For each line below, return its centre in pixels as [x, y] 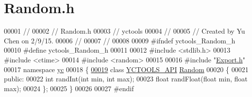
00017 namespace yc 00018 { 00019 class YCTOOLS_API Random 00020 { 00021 [126, 69]
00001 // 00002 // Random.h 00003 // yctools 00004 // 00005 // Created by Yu [125, 31]
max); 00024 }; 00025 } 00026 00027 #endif [69, 88]
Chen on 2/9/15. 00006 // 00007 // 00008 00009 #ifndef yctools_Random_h [120, 40]
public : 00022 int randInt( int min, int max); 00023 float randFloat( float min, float [126, 79]
